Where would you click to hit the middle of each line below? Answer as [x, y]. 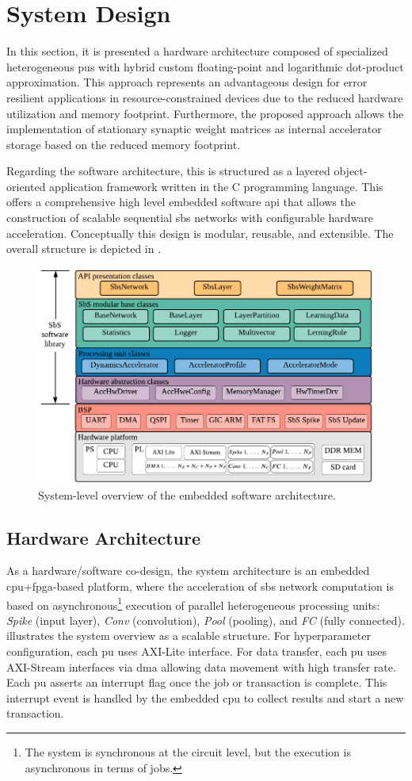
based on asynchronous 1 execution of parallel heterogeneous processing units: [193, 603]
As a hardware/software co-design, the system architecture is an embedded [188, 570]
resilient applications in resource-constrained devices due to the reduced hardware [205, 97]
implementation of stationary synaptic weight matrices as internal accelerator [194, 129]
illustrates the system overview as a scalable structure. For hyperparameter [189, 636]
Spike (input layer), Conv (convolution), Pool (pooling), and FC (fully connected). [206, 620]
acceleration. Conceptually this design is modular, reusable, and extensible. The [200, 233]
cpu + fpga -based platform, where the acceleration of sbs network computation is [200, 586]
